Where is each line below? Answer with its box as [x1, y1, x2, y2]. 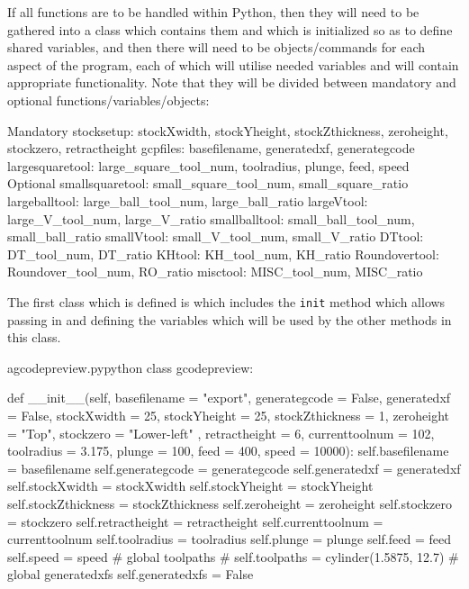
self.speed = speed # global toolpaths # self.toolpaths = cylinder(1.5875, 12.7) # [7, 547, 459, 566]
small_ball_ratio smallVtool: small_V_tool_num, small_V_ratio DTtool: [7, 227, 424, 246]
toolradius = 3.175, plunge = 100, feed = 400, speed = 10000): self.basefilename [7, 441, 449, 460]
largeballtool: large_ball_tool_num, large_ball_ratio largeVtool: [7, 191, 368, 210]
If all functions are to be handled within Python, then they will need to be [7, 3, 419, 21]
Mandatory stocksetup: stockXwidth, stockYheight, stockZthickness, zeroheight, [7, 121, 448, 140]
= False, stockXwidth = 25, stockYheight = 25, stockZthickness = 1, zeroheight [7, 405, 450, 424]
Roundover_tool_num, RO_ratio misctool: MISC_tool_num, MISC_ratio [7, 262, 423, 281]
